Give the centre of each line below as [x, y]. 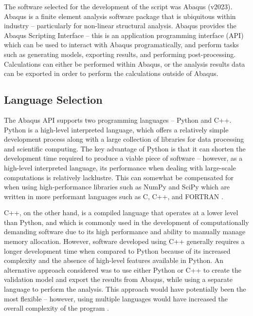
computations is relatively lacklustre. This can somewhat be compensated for [119, 177]
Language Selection [53, 100]
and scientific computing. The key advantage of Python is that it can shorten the [125, 148]
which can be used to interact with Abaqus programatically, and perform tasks [121, 45]
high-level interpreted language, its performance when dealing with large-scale [120, 167]
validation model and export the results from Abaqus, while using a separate [118, 279]
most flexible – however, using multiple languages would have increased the [116, 298]
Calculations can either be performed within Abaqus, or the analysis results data [125, 64]
